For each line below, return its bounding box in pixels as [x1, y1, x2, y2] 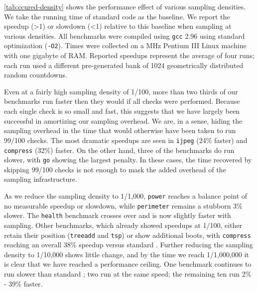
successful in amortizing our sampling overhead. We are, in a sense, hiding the [4, 115, 243, 126]
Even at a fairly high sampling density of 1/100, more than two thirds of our [4, 86, 238, 96]
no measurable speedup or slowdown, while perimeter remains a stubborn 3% [4, 200, 243, 211]
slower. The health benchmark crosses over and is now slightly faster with [4, 210, 231, 220]
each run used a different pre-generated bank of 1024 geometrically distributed [4, 60, 244, 70]
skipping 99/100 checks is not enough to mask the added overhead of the [4, 164, 226, 174]
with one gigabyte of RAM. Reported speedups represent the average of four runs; [4, 50, 255, 61]
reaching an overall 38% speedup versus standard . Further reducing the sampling [4, 239, 253, 250]
